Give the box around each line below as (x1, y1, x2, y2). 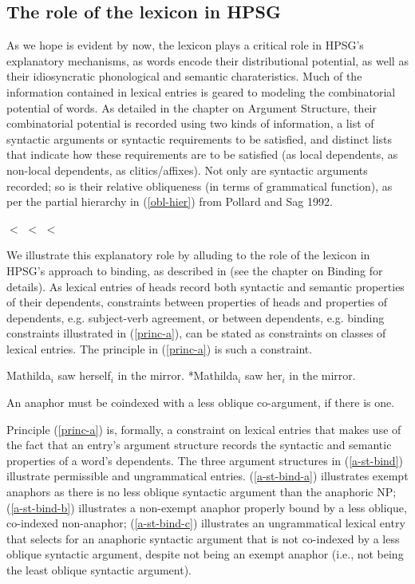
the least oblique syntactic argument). (6, 562, 192, 578)
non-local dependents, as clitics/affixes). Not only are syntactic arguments (6, 161, 368, 178)
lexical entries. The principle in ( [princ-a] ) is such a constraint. (6, 340, 313, 357)
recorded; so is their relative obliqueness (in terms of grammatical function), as (6, 177, 393, 194)
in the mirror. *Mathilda (117, 367, 239, 384)
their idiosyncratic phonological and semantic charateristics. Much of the (6, 68, 362, 85)
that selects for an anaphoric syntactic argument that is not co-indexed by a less (6, 530, 400, 547)
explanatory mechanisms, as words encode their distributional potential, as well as (6, 52, 409, 69)
